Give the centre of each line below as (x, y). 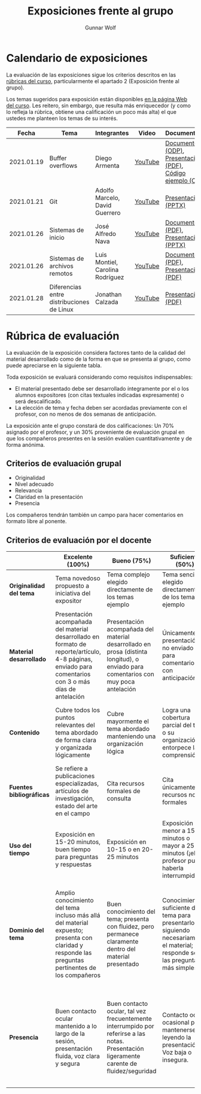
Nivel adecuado (34, 484)
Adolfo (105, 190)
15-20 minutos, (78, 842)
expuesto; (69, 930)
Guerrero (108, 213)
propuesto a (72, 586)
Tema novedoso (78, 578)
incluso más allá (78, 915)
